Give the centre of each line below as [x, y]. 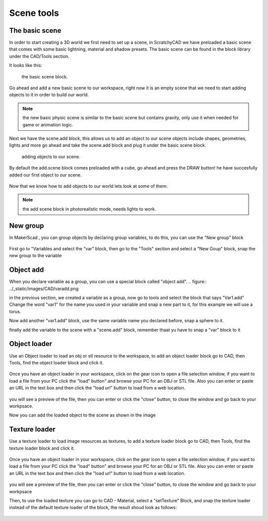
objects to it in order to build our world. [49, 95]
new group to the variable [35, 256]
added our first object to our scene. [45, 175]
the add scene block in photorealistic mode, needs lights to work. [89, 209]
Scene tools [34, 13]
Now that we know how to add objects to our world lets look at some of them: [89, 186]
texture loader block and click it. [42, 448]
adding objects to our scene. [51, 157]
